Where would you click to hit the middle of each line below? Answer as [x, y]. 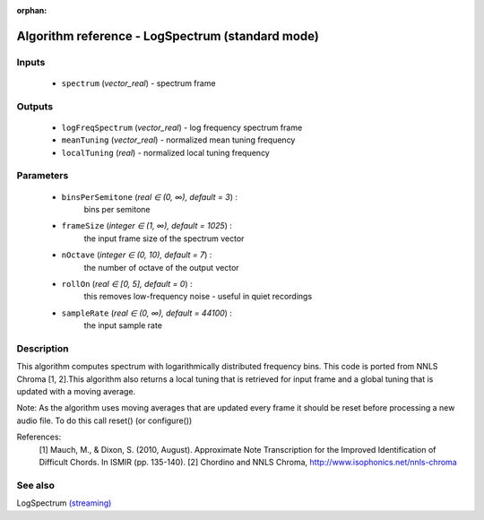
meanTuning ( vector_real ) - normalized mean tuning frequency [178, 140]
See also [36, 485]
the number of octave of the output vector [161, 267]
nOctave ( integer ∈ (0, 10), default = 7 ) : [137, 255]
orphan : [32, 10]
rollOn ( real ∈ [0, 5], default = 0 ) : [127, 284]
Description [43, 348]
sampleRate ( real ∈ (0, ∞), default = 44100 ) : [147, 313]
